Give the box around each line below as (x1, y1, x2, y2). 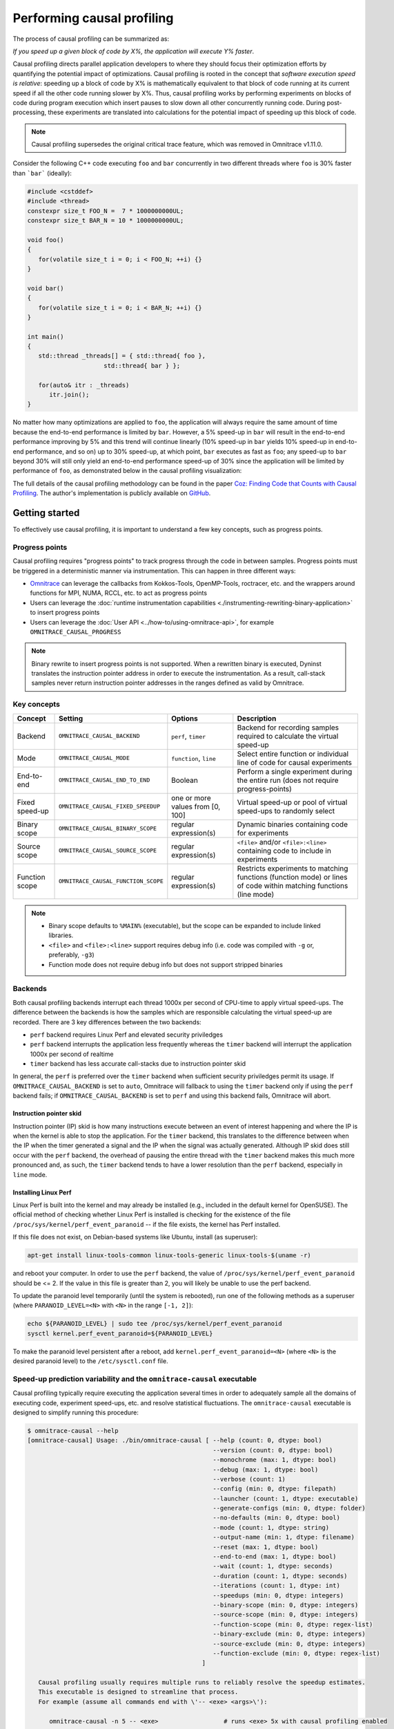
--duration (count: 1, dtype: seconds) (213, 1572, 348, 1580)
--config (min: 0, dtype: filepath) (213, 1485, 337, 1493)
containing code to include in (237, 846, 331, 856)
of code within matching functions (237, 880, 348, 890)
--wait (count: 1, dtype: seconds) (213, 1562, 333, 1570)
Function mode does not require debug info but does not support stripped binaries (48, 960, 283, 968)
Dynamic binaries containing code (237, 820, 348, 829)
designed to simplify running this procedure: (12, 1408, 139, 1416)
